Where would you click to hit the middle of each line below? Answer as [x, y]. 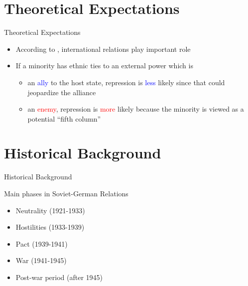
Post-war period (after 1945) [59, 277]
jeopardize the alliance [62, 92]
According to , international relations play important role [103, 49]
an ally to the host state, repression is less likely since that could [126, 82]
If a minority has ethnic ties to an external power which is [104, 66]
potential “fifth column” [64, 118]
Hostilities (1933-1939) [50, 227]
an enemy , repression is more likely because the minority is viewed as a [136, 109]
